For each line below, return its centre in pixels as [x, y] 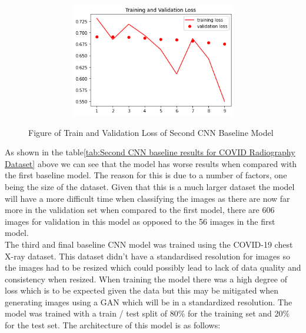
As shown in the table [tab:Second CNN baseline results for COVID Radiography [150, 152]
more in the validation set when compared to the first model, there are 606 [140, 210]
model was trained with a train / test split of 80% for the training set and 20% [147, 313]
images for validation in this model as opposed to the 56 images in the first [140, 221]
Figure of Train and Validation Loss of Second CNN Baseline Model [151, 132]
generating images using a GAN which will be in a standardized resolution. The [149, 302]
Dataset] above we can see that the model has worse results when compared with [151, 163]
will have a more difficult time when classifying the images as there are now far [147, 198]
